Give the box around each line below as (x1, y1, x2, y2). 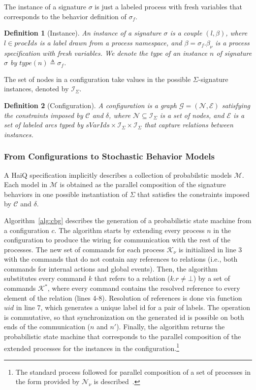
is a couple (170, 28, 202, 38)
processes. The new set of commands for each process (4, 244, 165, 254)
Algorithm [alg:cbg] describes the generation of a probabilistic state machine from (4, 215, 252, 225)
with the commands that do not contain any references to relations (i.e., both (4, 254, 238, 264)
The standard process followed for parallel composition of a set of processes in (15, 366, 251, 377)
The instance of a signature (4, 1, 87, 11)
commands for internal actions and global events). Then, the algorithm (4, 263, 218, 273)
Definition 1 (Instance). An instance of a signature (4, 28, 161, 38)
